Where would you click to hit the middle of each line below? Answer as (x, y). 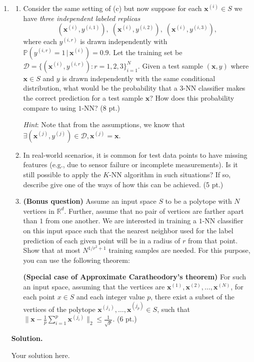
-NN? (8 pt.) (101, 107)
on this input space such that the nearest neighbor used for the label (128, 230)
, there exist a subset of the (192, 296)
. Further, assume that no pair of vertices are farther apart (154, 211)
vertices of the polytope (59, 309)
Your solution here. (40, 355)
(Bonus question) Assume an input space (90, 201)
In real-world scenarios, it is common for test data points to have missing (135, 154)
